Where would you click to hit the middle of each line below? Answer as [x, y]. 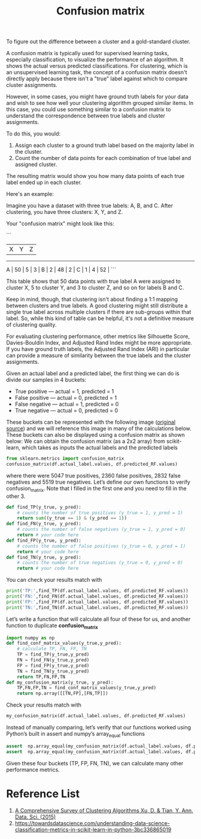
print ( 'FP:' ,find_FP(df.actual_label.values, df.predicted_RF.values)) [97, 602]
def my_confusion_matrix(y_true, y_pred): [60, 682]
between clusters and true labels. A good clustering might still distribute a [97, 306]
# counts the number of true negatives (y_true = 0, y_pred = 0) [100, 563]
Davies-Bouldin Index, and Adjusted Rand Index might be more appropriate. [99, 343]
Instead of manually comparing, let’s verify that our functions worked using [99, 728]
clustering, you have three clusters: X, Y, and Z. [65, 212]
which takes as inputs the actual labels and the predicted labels [100, 448]
